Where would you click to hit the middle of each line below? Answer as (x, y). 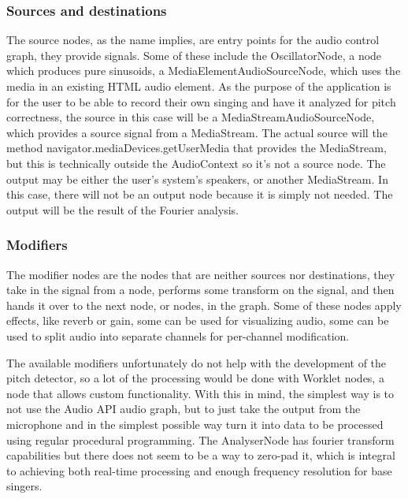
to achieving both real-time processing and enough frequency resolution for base (199, 470)
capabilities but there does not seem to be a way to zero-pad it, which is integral (201, 455)
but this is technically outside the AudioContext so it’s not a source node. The (196, 163)
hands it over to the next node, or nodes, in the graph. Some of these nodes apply (204, 305)
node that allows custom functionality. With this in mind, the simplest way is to (200, 393)
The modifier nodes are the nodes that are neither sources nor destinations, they (201, 274)
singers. (24, 486)
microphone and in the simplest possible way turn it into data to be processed (195, 424)
